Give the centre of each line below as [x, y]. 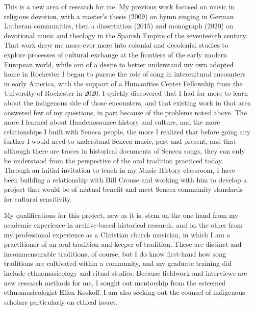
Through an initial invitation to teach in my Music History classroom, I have [120, 170]
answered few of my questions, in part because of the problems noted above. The [126, 112]
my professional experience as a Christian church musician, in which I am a [117, 234]
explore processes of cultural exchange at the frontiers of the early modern [115, 54]
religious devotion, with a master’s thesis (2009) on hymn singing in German [119, 16]
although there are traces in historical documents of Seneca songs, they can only [125, 150]
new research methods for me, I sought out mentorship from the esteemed [115, 282]
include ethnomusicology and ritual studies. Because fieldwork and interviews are [126, 273]
